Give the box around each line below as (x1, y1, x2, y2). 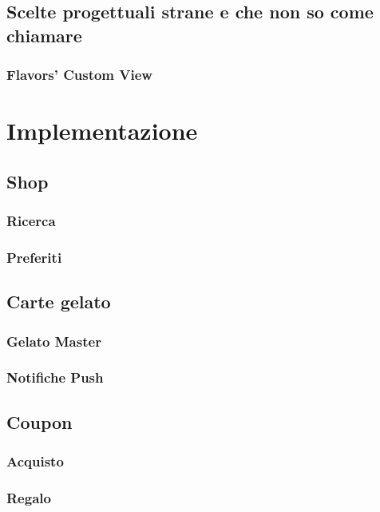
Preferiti (6, 247, 62, 267)
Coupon (6, 409, 73, 434)
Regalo (6, 487, 51, 507)
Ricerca (6, 211, 56, 231)
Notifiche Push (6, 367, 104, 387)
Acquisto (6, 451, 64, 471)
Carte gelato (6, 289, 111, 314)
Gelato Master (6, 331, 101, 351)
